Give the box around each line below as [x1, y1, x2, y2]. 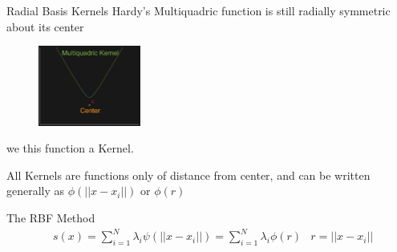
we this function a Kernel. [6, 140, 134, 156]
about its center [6, 18, 84, 35]
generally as [6, 182, 65, 199]
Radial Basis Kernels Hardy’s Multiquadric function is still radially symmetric [6, 2, 391, 18]
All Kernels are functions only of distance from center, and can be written [6, 166, 371, 183]
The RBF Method [6, 209, 95, 226]
